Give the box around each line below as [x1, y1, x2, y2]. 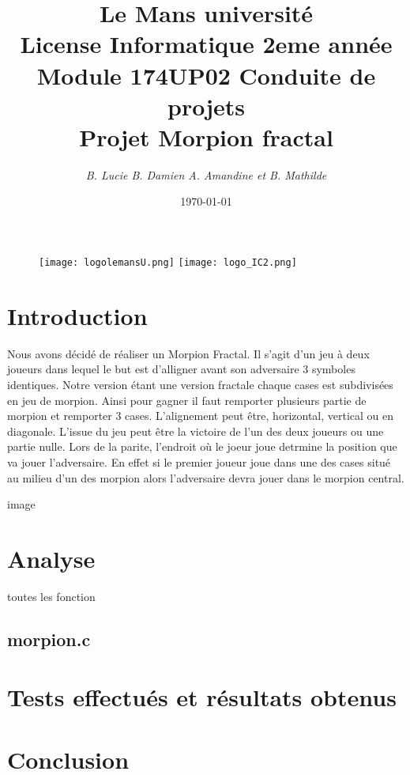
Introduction [7, 299, 148, 331]
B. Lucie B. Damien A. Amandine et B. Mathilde [85, 166, 327, 183]
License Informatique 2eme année [20, 28, 393, 60]
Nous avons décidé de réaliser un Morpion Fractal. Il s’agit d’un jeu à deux [7, 345, 370, 361]
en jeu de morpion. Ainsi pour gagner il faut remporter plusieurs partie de [7, 391, 367, 408]
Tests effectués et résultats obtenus [7, 681, 397, 713]
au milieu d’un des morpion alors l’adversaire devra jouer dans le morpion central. [7, 469, 404, 486]
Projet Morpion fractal [79, 120, 333, 153]
